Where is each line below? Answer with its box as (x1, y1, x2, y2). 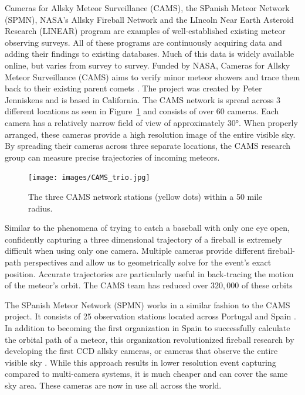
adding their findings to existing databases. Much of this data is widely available (5, 47, 294, 60)
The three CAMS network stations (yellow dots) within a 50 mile (28, 190, 263, 202)
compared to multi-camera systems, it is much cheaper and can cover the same (5, 367, 288, 380)
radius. (28, 202, 53, 214)
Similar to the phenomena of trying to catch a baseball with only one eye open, (5, 222, 290, 234)
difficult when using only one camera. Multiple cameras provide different (5, 244, 265, 257)
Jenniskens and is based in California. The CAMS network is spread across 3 (5, 93, 280, 105)
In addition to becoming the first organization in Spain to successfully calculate (5, 321, 290, 333)
